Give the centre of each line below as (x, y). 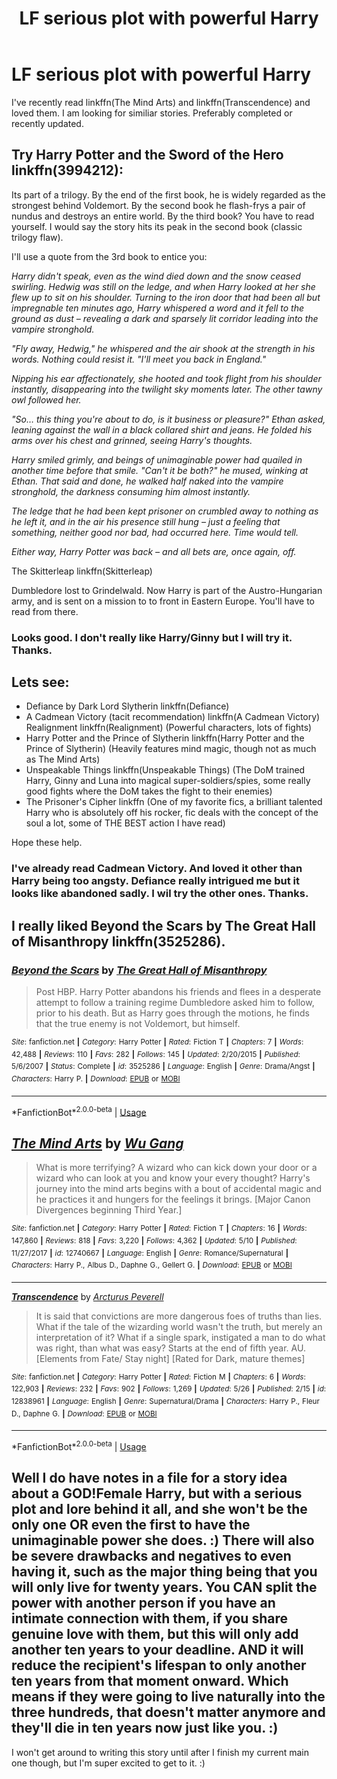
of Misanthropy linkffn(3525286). (118, 941)
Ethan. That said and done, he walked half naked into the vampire (147, 481)
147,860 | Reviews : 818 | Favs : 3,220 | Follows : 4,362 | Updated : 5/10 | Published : (154, 1240)
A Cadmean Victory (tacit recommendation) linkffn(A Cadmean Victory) (173, 717)
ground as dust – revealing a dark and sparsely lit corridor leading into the (165, 318)
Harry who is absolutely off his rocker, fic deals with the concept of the (172, 813)
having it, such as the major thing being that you (164, 1572)
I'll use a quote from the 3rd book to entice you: (109, 256)
